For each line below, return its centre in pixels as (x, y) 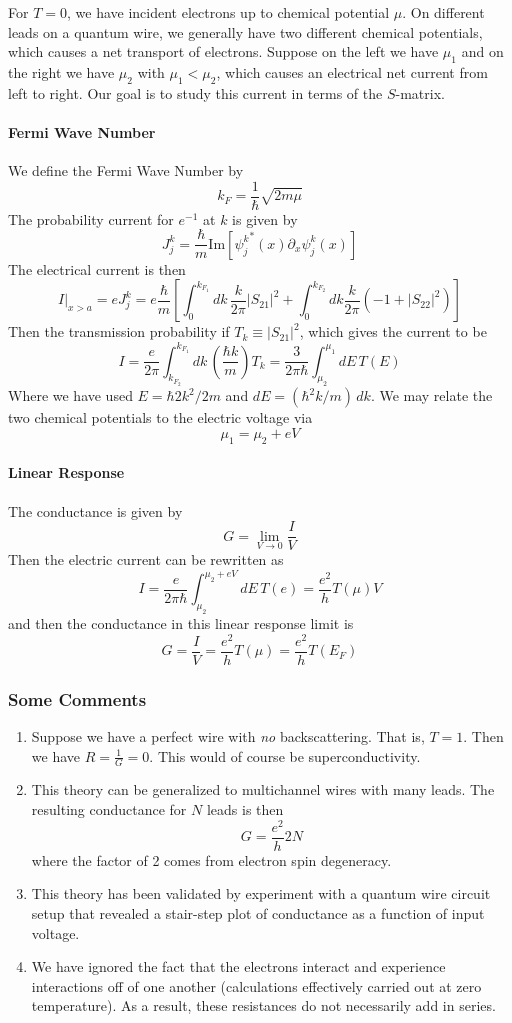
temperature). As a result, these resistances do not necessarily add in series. (263, 1005)
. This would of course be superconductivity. (285, 755)
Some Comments (77, 698)
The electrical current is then (97, 268)
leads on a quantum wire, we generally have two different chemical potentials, (245, 31)
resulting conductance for (109, 808)
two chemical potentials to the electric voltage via (160, 417)
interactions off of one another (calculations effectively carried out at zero (256, 985)
